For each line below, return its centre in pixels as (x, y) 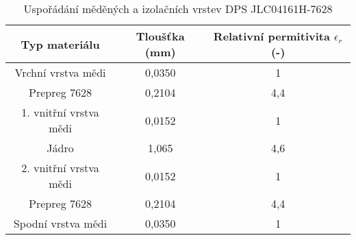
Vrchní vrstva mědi (60, 72)
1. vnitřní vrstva (60, 112)
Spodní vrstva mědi (60, 223)
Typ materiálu (60, 44)
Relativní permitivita (271, 36)
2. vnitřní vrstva (60, 168)
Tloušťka (160, 36)
